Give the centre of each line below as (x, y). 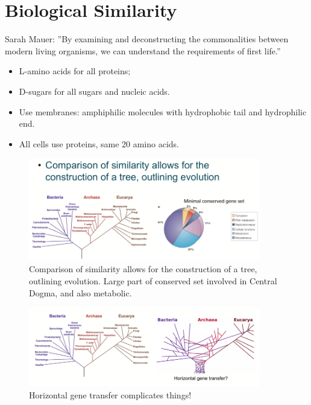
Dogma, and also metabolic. (80, 292)
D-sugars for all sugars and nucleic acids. (94, 91)
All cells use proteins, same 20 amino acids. (99, 143)
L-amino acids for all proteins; (75, 71)
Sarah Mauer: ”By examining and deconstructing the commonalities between (147, 39)
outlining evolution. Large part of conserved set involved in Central (153, 280)
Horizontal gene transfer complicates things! (110, 394)
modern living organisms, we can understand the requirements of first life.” (143, 50)
